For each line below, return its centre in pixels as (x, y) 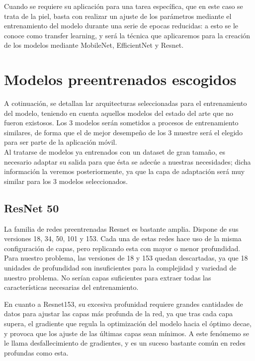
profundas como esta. (36, 352)
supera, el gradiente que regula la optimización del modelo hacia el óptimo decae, (128, 323)
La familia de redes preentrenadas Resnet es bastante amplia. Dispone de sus (121, 228)
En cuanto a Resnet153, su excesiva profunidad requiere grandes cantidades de (124, 304)
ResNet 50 (32, 208)
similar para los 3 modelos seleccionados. (66, 181)
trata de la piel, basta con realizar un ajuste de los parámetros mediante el (118, 16)
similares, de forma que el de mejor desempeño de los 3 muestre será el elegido (124, 132)
